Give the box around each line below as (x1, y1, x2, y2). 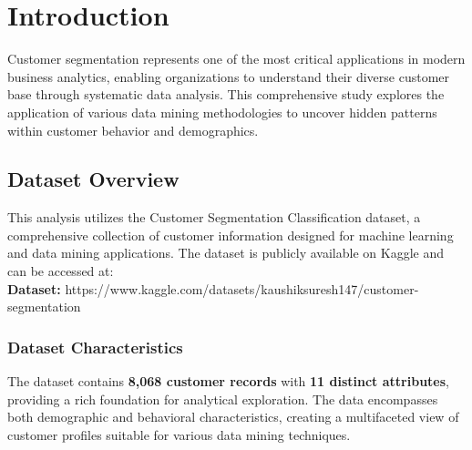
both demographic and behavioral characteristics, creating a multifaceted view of (7, 407, 459, 426)
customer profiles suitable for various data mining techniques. (7, 424, 351, 444)
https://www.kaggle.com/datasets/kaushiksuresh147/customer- (65, 279, 419, 298)
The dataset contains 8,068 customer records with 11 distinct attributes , (7, 372, 449, 391)
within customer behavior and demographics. (7, 120, 259, 139)
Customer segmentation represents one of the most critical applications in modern (7, 49, 466, 68)
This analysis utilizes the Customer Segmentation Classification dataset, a (7, 208, 421, 227)
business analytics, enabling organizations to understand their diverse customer (7, 66, 449, 86)
